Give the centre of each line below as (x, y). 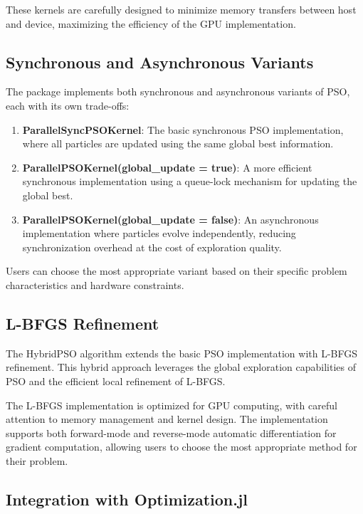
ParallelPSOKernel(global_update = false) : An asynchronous (170, 219)
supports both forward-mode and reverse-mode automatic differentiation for (171, 432)
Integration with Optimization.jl (127, 499)
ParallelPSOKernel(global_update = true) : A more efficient (167, 167)
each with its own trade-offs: (68, 105)
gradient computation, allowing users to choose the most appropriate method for (181, 447)
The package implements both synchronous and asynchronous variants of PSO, (178, 91)
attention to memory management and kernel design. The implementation (167, 419)
